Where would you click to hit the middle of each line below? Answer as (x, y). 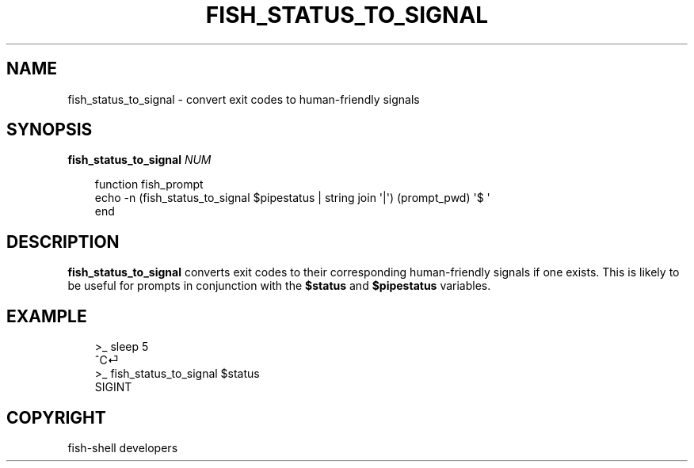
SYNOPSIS (50, 130)
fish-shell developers (123, 447)
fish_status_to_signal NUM (139, 160)
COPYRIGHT (56, 417)
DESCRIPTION (63, 242)
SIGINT (113, 387)
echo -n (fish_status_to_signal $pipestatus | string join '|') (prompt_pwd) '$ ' (292, 198)
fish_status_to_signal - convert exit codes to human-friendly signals (244, 99)
